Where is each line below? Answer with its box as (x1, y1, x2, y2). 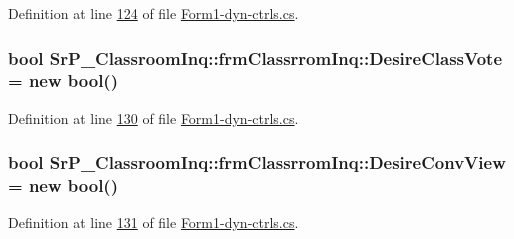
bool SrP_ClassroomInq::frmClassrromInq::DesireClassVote (8, 45, 503, 70)
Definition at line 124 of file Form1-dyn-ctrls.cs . (8, 3, 299, 23)
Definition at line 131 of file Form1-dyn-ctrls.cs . (8, 212, 299, 233)
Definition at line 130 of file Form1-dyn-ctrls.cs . (8, 107, 299, 128)
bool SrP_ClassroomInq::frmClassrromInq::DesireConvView (8, 150, 506, 175)
